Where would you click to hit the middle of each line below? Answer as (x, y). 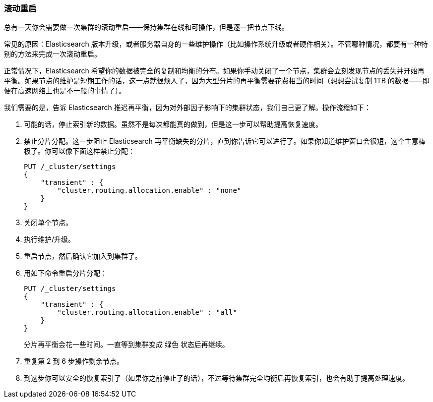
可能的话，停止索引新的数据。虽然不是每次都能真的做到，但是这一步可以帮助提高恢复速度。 (173, 124)
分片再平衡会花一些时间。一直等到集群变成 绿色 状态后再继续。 (126, 345)
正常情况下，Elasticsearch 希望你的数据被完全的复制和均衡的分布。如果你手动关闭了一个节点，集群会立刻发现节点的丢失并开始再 (214, 71)
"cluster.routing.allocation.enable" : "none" (149, 191)
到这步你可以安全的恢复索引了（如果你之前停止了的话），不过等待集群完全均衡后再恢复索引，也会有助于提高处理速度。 (216, 378)
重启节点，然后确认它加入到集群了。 (83, 256)
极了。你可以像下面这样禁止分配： (79, 151)
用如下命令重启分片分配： (65, 273)
